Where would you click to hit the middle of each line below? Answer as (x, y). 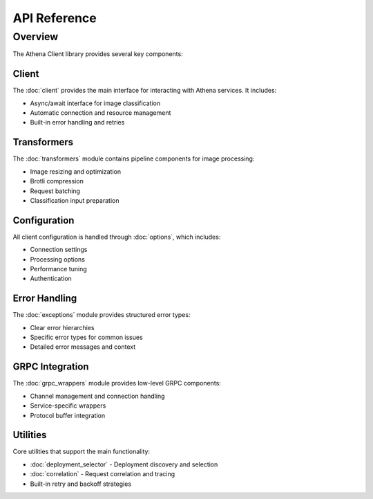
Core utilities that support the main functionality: (82, 452)
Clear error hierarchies (62, 327)
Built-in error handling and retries (77, 123)
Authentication (51, 279)
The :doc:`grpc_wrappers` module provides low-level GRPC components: (117, 383)
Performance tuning (59, 269)
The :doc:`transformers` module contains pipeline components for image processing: (134, 158)
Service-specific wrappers (68, 406)
